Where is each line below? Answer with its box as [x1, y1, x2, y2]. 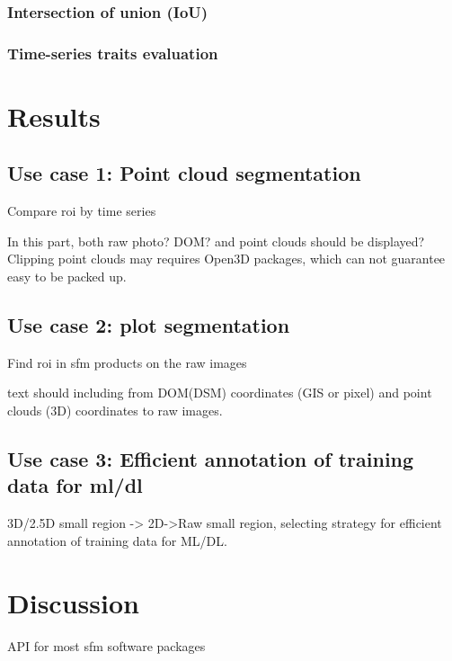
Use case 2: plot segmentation [7, 311, 290, 339]
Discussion [7, 584, 139, 621]
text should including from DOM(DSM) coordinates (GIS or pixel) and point [7, 383, 432, 402]
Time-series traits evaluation [7, 41, 218, 64]
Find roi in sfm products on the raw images [7, 353, 247, 371]
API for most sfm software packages [7, 636, 206, 655]
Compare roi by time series [7, 201, 156, 220]
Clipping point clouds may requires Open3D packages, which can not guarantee [7, 249, 446, 268]
